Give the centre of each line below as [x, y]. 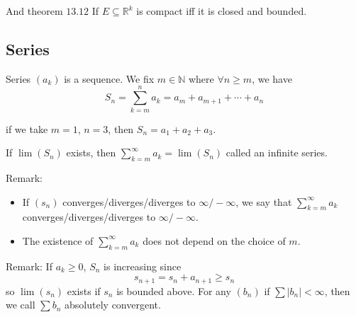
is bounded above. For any [174, 290]
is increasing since [143, 266]
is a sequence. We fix [109, 78]
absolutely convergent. [113, 305]
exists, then [91, 152]
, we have [272, 78]
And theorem [34, 11]
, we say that [264, 201]
